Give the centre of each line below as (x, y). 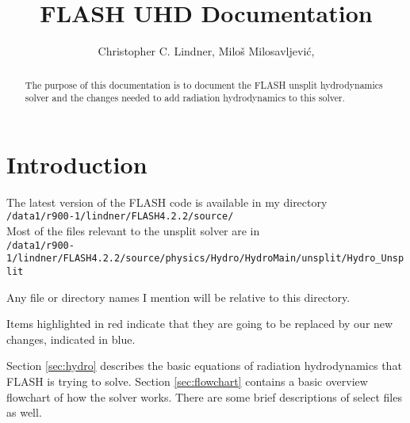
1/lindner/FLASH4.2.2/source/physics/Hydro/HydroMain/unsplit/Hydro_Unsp (205, 259)
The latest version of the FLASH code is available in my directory (167, 202)
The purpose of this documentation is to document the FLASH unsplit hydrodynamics (204, 84)
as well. (24, 412)
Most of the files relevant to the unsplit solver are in (133, 231)
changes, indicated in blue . (71, 339)
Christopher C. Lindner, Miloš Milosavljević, (206, 51)
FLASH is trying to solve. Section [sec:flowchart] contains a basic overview (187, 381)
